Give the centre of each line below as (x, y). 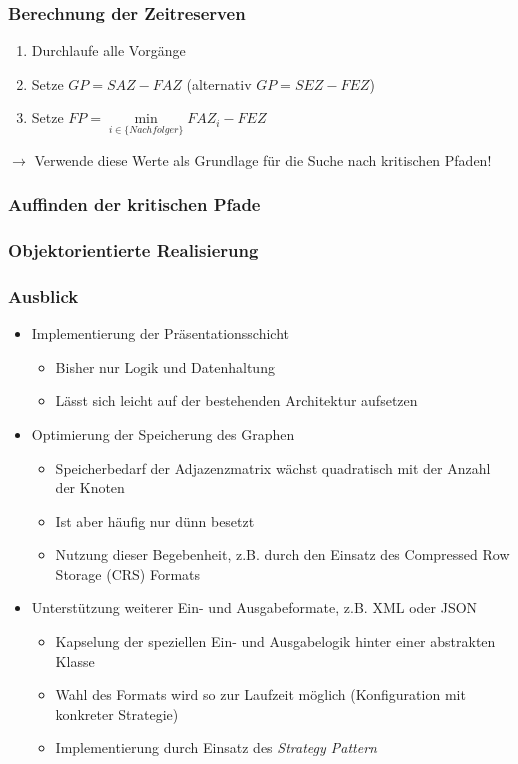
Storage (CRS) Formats (128, 573)
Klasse (75, 660)
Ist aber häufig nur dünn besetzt (155, 520)
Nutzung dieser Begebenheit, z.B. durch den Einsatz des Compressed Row (282, 554)
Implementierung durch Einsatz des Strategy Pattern (216, 747)
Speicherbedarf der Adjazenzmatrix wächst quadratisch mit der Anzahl (273, 467)
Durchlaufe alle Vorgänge (108, 50)
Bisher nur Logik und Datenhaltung (165, 366)
